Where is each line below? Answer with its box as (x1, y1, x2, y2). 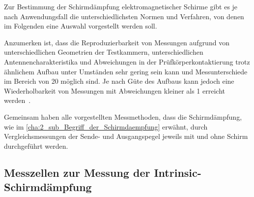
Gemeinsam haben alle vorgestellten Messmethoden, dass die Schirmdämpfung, (4, 111, 242, 122)
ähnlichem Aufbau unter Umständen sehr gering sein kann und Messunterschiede (4, 66, 248, 76)
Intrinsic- (154, 164, 201, 180)
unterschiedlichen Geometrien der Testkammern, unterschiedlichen (4, 47, 203, 57)
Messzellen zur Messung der (4, 164, 150, 180)
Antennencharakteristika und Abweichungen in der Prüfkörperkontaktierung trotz (4, 56, 250, 66)
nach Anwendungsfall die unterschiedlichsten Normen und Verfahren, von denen (4, 11, 244, 21)
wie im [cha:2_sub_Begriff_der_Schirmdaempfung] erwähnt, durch (4, 121, 208, 131)
